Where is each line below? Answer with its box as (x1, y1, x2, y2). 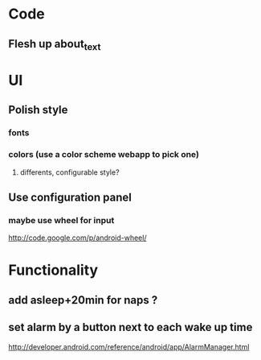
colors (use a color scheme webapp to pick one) (8, 149, 199, 160)
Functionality (8, 261, 99, 279)
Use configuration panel (8, 190, 133, 204)
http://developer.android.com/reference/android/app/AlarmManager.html (8, 341, 250, 351)
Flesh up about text (8, 37, 101, 52)
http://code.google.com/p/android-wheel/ (8, 233, 147, 242)
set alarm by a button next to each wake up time (8, 321, 253, 334)
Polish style (8, 103, 68, 117)
